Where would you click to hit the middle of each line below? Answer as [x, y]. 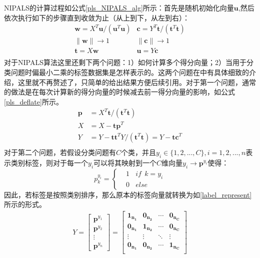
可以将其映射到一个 [125, 162]
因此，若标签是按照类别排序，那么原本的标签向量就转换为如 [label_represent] [128, 194]
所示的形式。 [25, 204]
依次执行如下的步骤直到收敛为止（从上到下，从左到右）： [97, 17]
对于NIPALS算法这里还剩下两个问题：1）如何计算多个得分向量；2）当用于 [125, 62]
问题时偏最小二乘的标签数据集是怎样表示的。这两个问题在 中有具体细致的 [130, 72]
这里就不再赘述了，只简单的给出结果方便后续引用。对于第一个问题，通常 [137, 82]
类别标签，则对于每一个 [49, 162]
